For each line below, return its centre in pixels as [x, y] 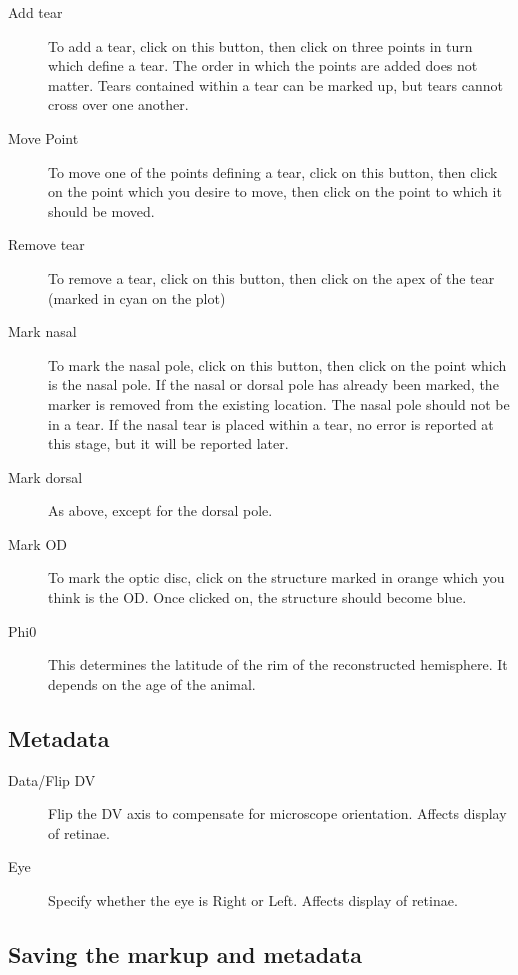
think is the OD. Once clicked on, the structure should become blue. [257, 597]
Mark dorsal [45, 476]
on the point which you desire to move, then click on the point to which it [275, 191]
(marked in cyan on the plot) [137, 297]
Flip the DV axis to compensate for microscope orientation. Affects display [277, 813]
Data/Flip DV [52, 779]
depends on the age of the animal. [152, 683]
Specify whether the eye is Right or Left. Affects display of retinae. [253, 900]
